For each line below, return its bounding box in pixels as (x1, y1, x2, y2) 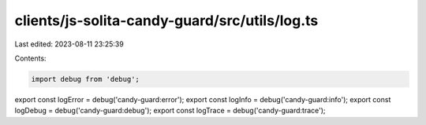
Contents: (14, 53, 47, 63)
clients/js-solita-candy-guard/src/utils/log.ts (14, 12, 319, 29)
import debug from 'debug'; (31, 75, 140, 83)
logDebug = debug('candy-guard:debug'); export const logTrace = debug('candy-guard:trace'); (14, 106, 327, 116)
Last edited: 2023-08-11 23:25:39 (14, 39, 124, 49)
